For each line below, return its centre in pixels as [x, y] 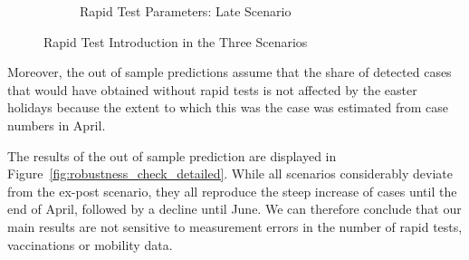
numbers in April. [57, 125]
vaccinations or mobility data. [90, 244]
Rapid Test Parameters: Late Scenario [186, 11]
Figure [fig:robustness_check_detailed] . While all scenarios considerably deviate [230, 173]
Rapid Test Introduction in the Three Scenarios [176, 41]
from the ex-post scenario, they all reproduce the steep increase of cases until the [232, 191]
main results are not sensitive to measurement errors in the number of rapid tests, [235, 226]
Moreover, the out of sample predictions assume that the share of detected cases [230, 72]
